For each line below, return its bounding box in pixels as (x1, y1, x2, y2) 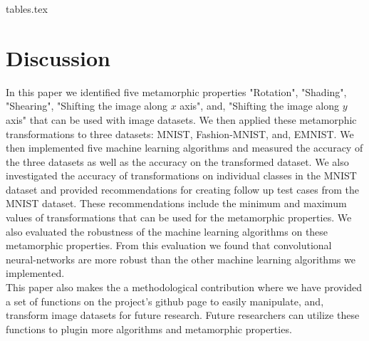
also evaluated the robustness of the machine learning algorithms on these (6, 224, 328, 238)
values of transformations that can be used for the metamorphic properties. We (6, 210, 352, 225)
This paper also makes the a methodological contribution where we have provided (6, 280, 363, 295)
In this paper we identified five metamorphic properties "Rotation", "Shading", (6, 84, 347, 99)
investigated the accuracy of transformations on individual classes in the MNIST (6, 168, 357, 183)
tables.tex (6, 1, 48, 16)
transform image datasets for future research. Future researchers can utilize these (6, 308, 360, 322)
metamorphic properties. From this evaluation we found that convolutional (6, 238, 332, 253)
